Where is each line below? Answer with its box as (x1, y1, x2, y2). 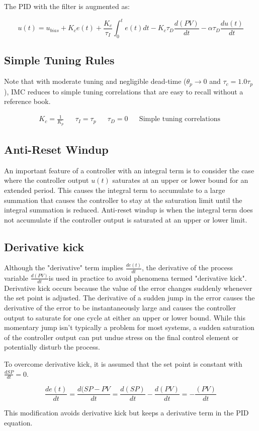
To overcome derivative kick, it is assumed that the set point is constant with (4, 358, 242, 369)
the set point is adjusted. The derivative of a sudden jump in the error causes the (4, 292, 255, 303)
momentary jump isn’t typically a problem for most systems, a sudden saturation (4, 322, 254, 333)
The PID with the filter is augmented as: (4, 1, 130, 11)
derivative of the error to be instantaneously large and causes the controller (4, 302, 236, 312)
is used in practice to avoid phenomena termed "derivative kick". (48, 272, 247, 283)
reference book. (4, 96, 51, 106)
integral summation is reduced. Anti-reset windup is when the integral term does (4, 204, 253, 215)
